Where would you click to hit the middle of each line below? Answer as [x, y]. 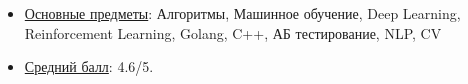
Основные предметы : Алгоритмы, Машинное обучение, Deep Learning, [242, 13]
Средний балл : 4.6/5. [89, 66]
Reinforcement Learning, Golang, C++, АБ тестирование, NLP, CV [233, 32]
